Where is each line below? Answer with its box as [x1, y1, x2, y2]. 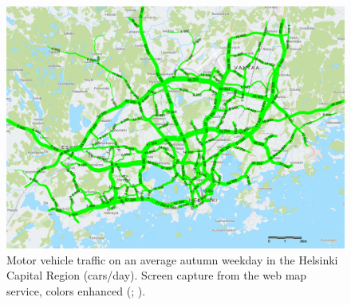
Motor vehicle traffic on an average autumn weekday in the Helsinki [6, 251, 338, 268]
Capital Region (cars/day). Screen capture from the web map [6, 267, 307, 283]
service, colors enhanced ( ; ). [6, 282, 146, 299]
